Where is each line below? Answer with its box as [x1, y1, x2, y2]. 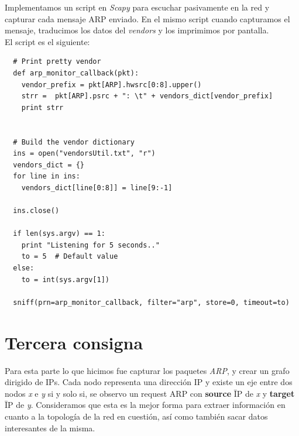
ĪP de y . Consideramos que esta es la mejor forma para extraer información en [5, 399, 286, 411]
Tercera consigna [5, 330, 143, 354]
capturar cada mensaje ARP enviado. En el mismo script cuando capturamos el [5, 12, 290, 25]
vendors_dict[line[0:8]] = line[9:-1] [21, 183, 173, 192]
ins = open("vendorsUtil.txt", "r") [13, 149, 156, 158]
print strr [21, 103, 64, 112]
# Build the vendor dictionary [13, 138, 135, 146]
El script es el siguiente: [5, 35, 90, 47]
